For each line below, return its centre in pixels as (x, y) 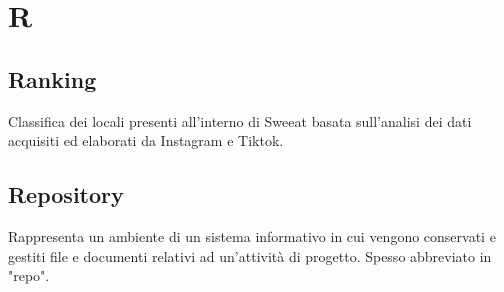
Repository (66, 194)
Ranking (52, 78)
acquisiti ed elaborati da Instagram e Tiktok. (146, 140)
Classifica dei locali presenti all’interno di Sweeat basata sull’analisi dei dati (240, 120)
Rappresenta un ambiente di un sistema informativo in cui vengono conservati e (252, 235)
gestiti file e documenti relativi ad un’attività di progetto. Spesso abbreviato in (250, 255)
